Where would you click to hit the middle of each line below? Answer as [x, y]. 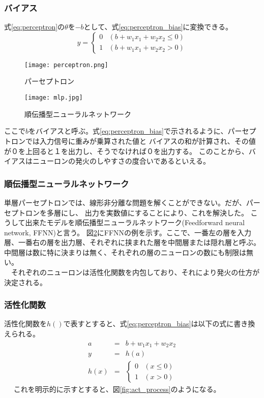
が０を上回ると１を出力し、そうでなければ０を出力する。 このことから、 [126, 151]
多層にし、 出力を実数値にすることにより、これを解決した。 [147, 212]
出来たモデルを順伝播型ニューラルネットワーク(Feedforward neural [135, 222]
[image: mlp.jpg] [54, 98]
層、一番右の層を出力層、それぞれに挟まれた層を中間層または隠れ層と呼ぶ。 [132, 242]
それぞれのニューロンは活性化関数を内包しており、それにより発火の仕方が [135, 272]
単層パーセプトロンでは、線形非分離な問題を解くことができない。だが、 [125, 202]
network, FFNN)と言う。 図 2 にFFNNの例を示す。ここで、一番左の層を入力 [128, 232]
